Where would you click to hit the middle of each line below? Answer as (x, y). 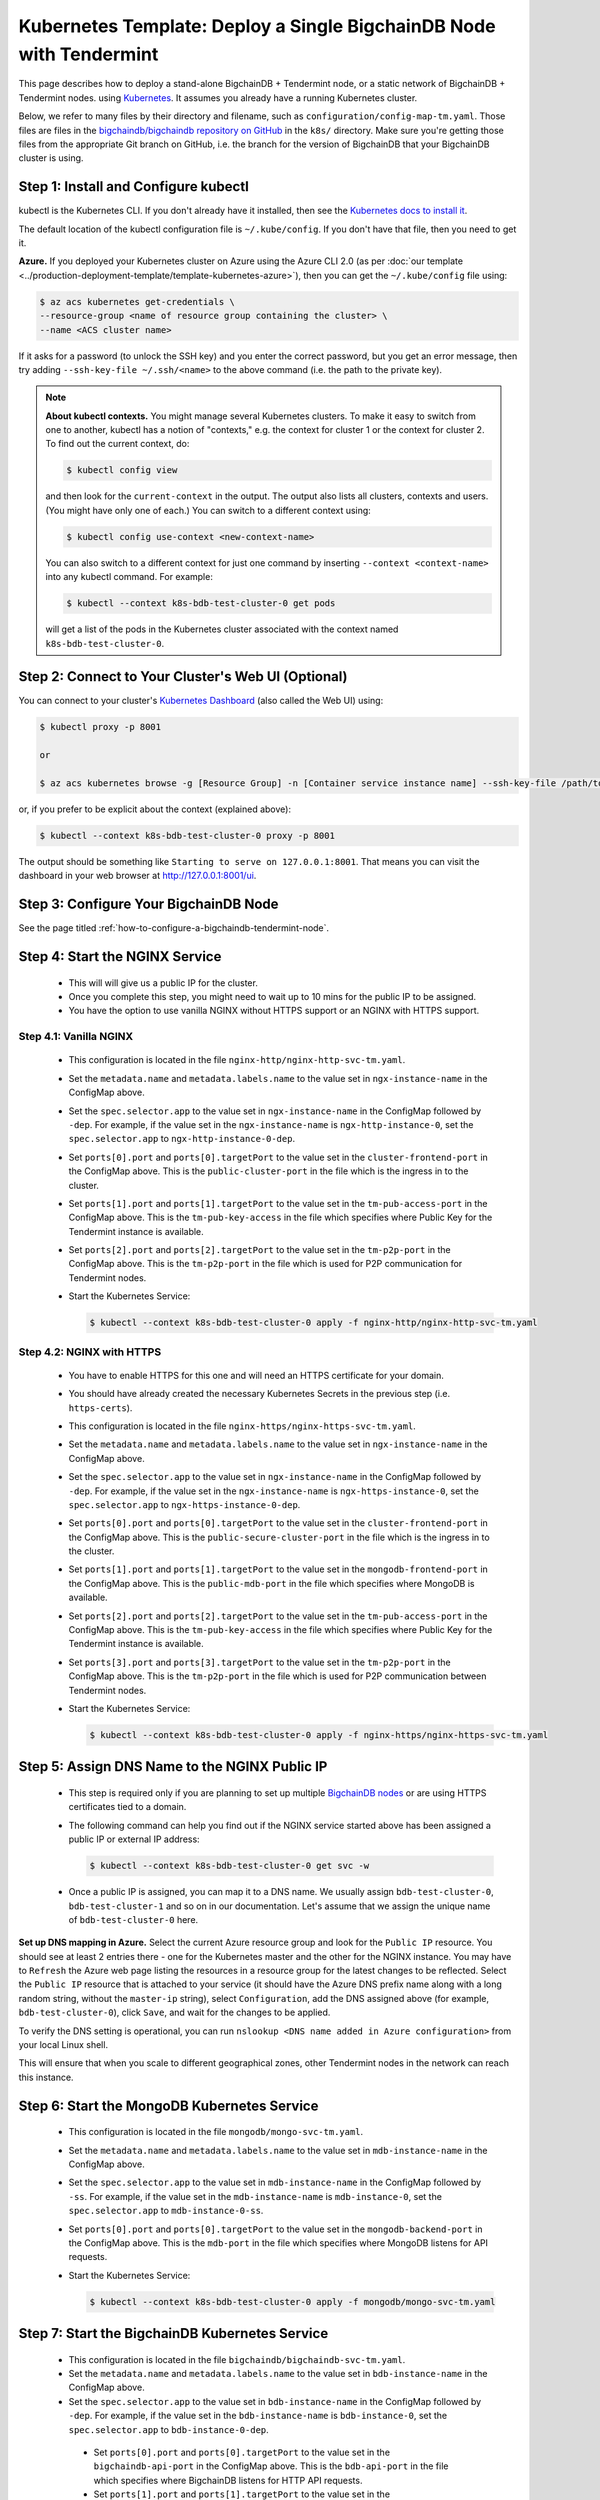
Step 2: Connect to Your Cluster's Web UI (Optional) (183, 676)
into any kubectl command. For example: (129, 577)
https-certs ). (100, 1407)
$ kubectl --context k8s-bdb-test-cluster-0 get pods (201, 603)
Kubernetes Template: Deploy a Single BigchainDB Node (257, 26)
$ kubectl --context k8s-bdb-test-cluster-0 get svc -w (229, 1866)
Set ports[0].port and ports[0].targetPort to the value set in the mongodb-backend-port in (275, 2229)
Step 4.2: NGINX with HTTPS (90, 1352)
